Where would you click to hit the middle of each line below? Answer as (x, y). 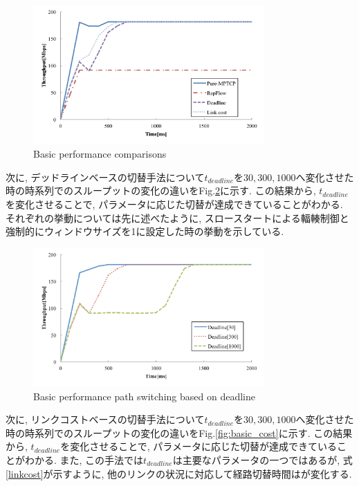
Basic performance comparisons (100, 154)
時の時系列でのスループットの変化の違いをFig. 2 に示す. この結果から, (161, 190)
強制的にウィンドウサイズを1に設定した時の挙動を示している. (145, 231)
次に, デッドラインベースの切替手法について (105, 177)
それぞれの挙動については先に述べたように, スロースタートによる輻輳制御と (177, 217)
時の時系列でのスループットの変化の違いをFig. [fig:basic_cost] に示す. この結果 (179, 432)
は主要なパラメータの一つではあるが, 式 (263, 460)
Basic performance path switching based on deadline (144, 396)
